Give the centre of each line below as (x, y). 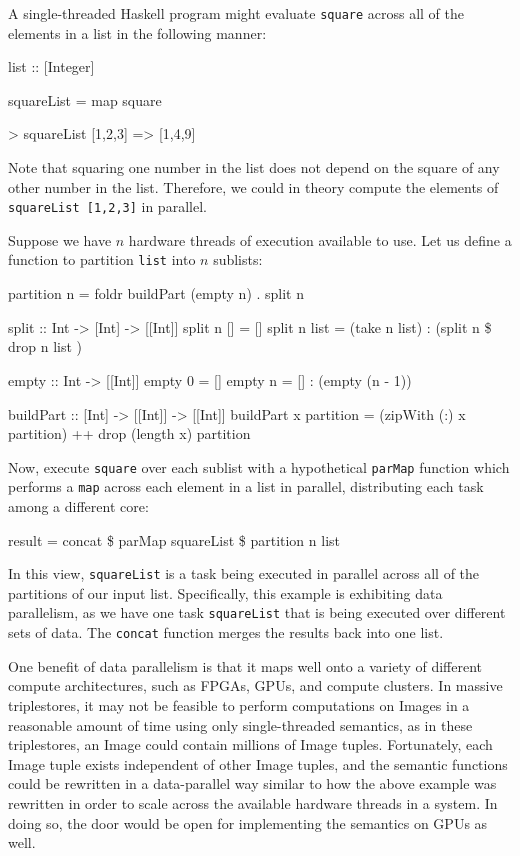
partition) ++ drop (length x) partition (129, 433)
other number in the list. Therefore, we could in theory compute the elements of (253, 186)
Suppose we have (60, 239)
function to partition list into (102, 259)
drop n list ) (45, 346)
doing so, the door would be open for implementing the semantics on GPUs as (248, 822)
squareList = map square (85, 99)
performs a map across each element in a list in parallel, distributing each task (246, 486)
